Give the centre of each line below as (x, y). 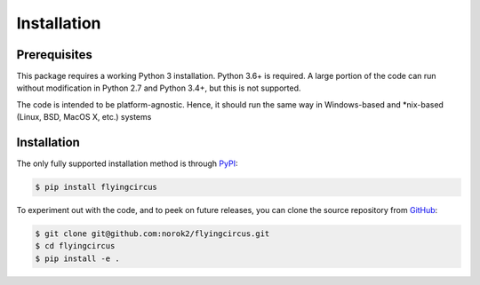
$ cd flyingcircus (75, 246)
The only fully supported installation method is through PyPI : (127, 163)
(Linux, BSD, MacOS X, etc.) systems (84, 117)
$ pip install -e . (77, 258)
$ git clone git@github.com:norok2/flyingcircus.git (152, 234)
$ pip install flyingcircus (96, 187)
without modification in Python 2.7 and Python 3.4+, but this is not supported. (159, 88)
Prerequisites (54, 55)
